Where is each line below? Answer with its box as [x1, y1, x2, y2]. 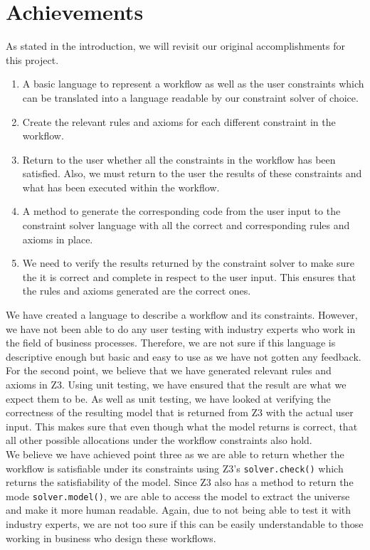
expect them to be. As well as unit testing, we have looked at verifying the [6, 391, 331, 406]
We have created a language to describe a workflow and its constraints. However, [6, 307, 358, 322]
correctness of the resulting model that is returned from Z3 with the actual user [6, 405, 354, 420]
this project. [6, 52, 59, 67]
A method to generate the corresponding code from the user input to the [22, 203, 341, 218]
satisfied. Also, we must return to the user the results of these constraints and [22, 166, 362, 181]
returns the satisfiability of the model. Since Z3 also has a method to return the [6, 475, 354, 490]
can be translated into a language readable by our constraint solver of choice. [22, 90, 359, 105]
